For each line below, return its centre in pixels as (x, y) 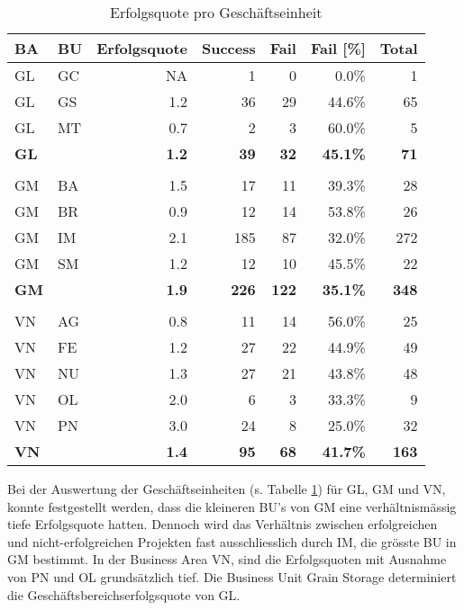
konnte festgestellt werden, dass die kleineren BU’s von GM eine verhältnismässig (232, 506)
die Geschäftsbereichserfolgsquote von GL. (124, 594)
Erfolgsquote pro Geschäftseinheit (216, 12)
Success (228, 48)
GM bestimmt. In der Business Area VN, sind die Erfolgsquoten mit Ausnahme (227, 559)
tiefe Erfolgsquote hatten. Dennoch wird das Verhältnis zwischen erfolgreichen (223, 524)
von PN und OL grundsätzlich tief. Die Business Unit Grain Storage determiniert (232, 576)
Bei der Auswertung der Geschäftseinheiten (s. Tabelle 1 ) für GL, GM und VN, (227, 489)
